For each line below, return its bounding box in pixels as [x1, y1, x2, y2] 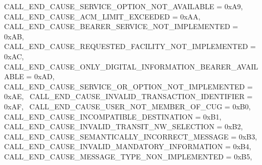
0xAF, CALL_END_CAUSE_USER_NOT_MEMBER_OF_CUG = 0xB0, [4, 101, 251, 111]
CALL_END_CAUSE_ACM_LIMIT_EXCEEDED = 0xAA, [4, 11, 201, 21]
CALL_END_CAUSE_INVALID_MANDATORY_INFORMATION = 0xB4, [4, 141, 251, 152]
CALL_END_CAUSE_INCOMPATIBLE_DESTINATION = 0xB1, [4, 111, 222, 122]
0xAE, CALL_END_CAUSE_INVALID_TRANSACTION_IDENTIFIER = [4, 91, 253, 102]
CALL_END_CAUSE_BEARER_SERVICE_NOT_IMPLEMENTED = [4, 21, 238, 32]
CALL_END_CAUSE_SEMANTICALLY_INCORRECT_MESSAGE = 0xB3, [4, 131, 257, 142]
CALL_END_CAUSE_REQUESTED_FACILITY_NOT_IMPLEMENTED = [4, 41, 256, 52]
